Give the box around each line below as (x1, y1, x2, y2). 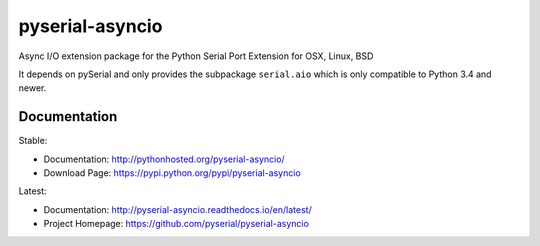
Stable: (18, 135, 48, 147)
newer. (18, 82, 47, 94)
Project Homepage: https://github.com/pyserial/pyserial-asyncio (43, 218, 310, 230)
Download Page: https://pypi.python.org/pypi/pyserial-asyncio (43, 167, 302, 179)
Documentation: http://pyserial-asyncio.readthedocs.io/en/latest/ (43, 203, 312, 215)
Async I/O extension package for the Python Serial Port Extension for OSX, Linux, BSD (18, 50, 374, 62)
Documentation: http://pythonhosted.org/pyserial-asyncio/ (43, 153, 285, 165)
